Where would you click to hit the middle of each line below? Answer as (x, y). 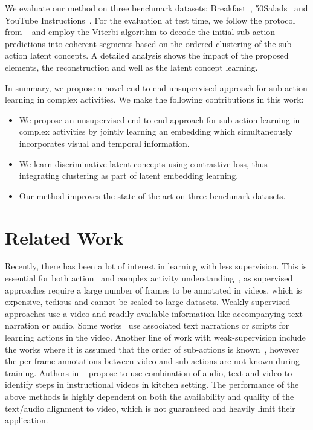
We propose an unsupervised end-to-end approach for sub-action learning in (160, 119)
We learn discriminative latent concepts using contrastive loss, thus (143, 163)
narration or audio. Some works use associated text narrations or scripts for (147, 325)
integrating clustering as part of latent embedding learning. (129, 175)
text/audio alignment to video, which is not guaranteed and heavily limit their (150, 408)
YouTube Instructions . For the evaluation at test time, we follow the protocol (150, 20)
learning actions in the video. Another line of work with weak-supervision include (155, 337)
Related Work (64, 237)
